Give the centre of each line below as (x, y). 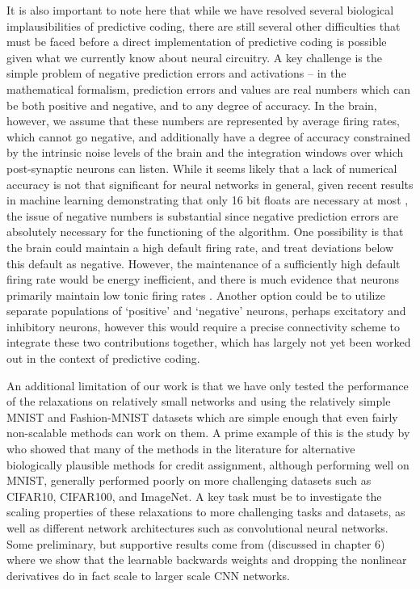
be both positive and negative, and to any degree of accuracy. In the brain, (192, 105)
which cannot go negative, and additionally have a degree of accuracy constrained (208, 136)
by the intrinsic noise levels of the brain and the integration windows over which (205, 152)
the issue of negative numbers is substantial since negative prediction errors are (202, 215)
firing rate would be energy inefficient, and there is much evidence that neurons (203, 279)
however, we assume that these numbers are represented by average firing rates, (203, 121)
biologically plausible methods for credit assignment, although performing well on (208, 464)
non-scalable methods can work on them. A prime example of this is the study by (208, 433)
